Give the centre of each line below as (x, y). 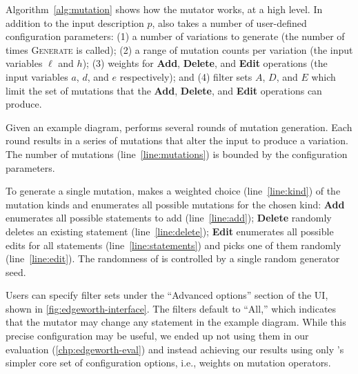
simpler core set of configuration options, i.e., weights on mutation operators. (168, 363)
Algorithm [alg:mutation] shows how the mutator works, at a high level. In (164, 9)
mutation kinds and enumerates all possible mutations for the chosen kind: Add (175, 204)
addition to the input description (75, 22)
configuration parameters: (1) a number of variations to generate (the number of (175, 36)
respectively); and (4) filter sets (186, 76)
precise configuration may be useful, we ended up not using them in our (157, 336)
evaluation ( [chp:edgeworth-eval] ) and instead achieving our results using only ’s (175, 349)
